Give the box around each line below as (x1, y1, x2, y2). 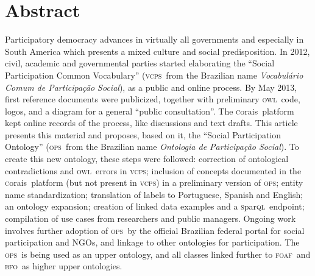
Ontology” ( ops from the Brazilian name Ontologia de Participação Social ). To (5, 140, 299, 153)
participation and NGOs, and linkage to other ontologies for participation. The (5, 236, 300, 249)
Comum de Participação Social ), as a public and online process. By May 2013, (5, 80, 297, 93)
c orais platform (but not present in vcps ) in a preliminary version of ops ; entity (5, 176, 303, 189)
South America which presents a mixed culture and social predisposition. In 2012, (5, 44, 310, 57)
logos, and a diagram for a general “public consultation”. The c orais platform (5, 104, 294, 117)
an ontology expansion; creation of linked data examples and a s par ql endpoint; (5, 200, 305, 213)
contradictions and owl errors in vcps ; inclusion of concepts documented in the (5, 164, 302, 177)
